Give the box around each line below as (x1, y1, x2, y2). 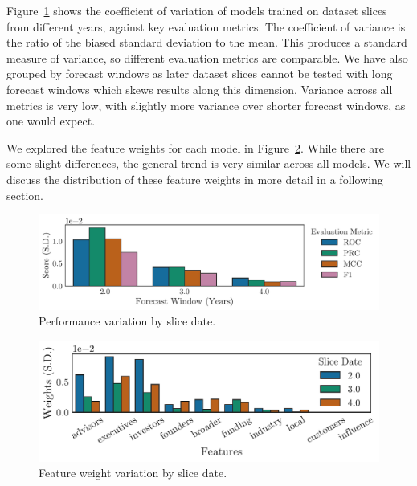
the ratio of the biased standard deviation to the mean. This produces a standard (6, 34, 407, 51)
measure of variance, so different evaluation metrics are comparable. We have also (6, 49, 408, 66)
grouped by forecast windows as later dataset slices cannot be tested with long (6, 65, 393, 82)
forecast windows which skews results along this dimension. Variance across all (6, 80, 393, 97)
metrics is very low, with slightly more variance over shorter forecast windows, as (6, 96, 406, 113)
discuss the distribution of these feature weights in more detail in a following (6, 170, 383, 187)
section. (6, 186, 43, 203)
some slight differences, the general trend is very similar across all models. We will (6, 155, 411, 172)
